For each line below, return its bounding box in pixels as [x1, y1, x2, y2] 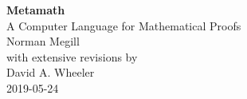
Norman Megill [6, 33, 80, 49]
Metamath [6, 2, 65, 18]
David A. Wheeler [6, 64, 95, 81]
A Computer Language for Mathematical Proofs [6, 17, 241, 34]
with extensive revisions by [6, 48, 138, 65]
